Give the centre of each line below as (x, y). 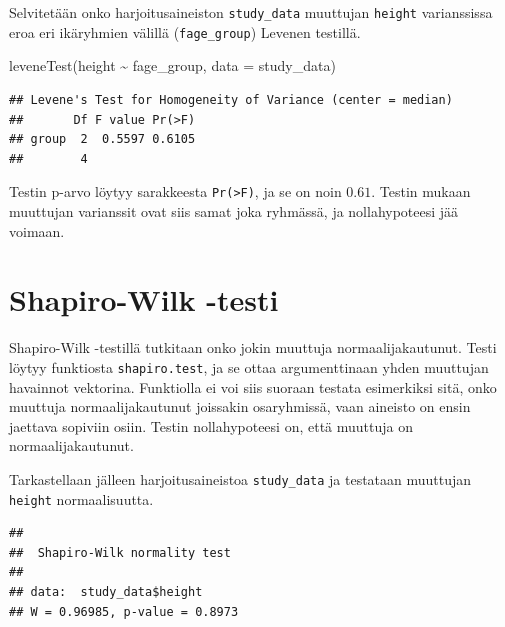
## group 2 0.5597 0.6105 (102, 139)
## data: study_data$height (106, 591)
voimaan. (37, 230)
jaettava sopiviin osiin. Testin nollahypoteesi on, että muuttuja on (211, 425)
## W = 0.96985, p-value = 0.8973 (124, 611)
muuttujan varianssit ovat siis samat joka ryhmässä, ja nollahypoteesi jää (234, 210)
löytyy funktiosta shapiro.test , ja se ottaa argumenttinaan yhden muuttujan (249, 366)
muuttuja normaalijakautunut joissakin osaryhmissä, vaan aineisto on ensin (240, 406)
